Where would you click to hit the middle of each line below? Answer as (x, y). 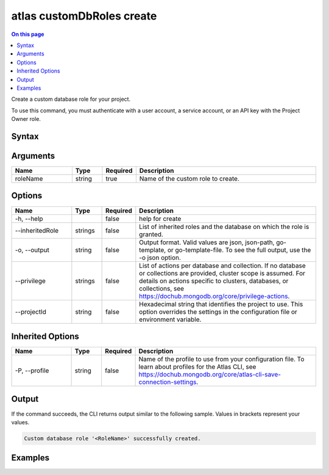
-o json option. (160, 258)
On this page (28, 34)
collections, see (162, 288)
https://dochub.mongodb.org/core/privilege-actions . (214, 296)
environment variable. (170, 319)
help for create (160, 219)
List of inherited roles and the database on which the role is (224, 227)
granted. (151, 234)
